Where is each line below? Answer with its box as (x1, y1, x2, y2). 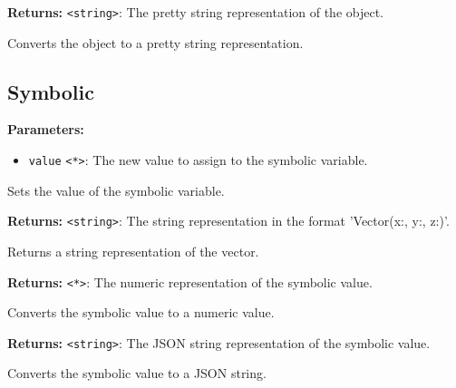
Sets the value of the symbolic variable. (7, 180, 225, 199)
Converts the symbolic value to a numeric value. (7, 303, 275, 322)
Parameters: (7, 120, 84, 139)
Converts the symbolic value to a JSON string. (7, 364, 267, 383)
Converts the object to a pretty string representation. (7, 33, 304, 52)
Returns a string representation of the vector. (7, 241, 259, 260)
